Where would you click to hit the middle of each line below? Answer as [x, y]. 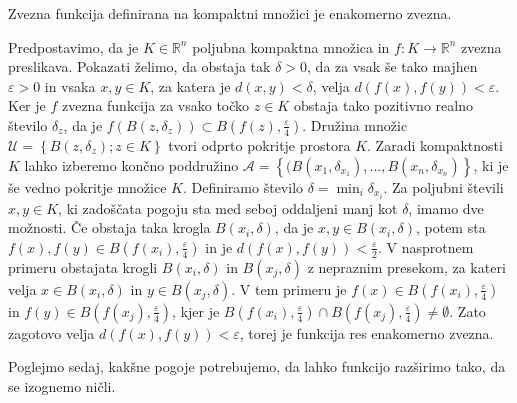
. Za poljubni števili [443, 186]
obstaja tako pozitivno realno [383, 105]
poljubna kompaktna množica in [291, 46]
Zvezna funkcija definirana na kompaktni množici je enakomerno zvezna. [230, 13]
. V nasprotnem [425, 246]
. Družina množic [355, 124]
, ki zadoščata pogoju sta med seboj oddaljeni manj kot [228, 207]
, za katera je [190, 85]
